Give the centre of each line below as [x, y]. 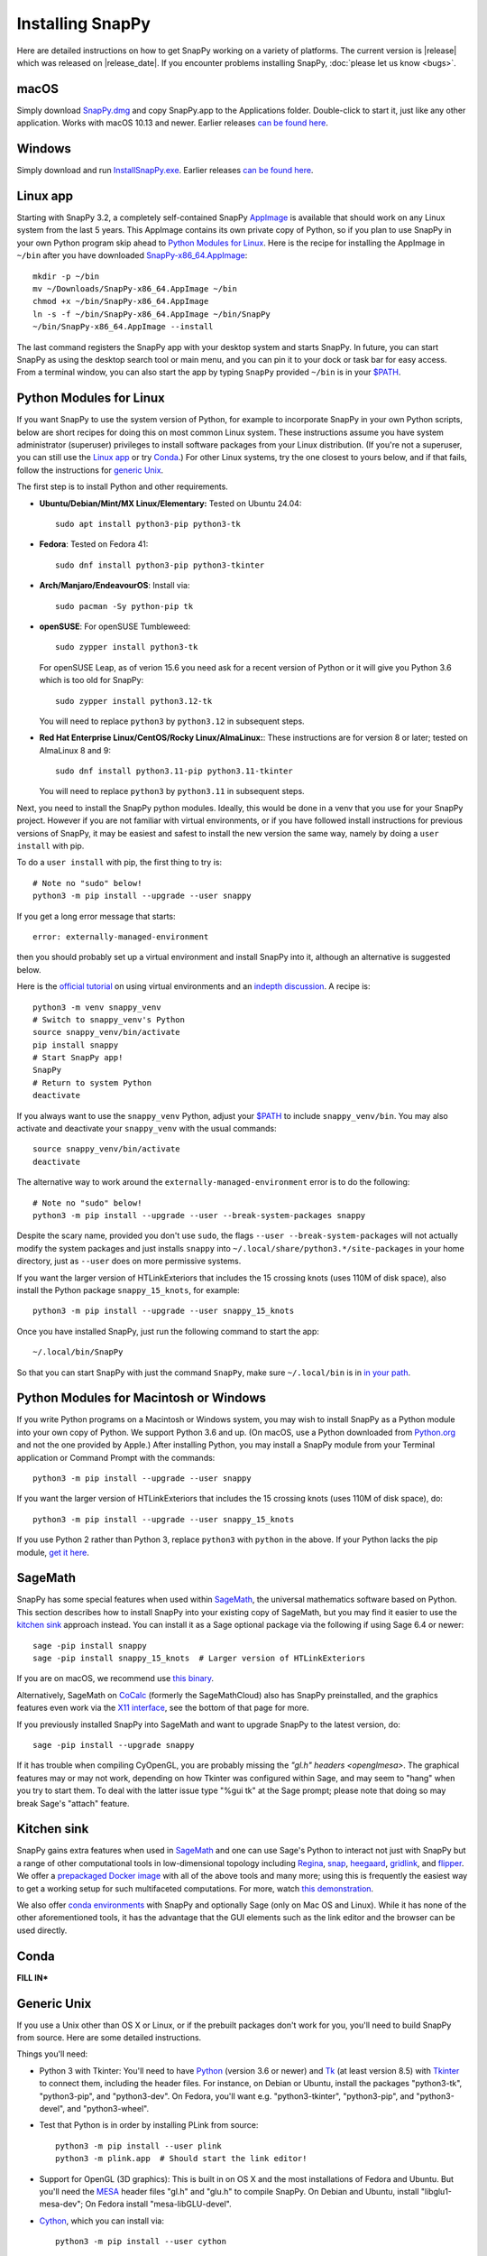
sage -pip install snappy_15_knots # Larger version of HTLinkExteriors [199, 1659]
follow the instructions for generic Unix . [90, 470]
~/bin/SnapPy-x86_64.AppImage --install [123, 327]
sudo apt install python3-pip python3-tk [148, 524]
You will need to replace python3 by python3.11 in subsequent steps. [172, 791]
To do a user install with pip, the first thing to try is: [119, 863]
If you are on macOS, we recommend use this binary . [115, 1678]
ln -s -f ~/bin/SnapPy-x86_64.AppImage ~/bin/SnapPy [152, 314]
